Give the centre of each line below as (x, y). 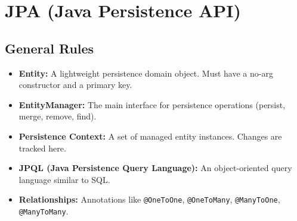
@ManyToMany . (44, 211)
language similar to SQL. (64, 179)
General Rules (49, 48)
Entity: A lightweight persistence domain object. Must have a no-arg (146, 73)
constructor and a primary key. (75, 85)
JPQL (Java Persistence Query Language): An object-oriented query (155, 168)
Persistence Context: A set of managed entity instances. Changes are (150, 136)
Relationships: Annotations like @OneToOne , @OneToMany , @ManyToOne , (149, 199)
